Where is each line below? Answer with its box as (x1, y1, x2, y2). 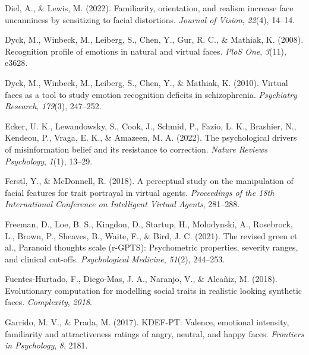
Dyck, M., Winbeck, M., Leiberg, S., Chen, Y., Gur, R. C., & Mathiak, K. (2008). (5, 33, 304, 46)
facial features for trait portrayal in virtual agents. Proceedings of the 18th (5, 186, 275, 198)
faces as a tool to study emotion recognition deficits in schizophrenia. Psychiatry (5, 88, 297, 100)
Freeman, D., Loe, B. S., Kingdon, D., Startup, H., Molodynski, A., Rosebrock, (5, 217, 293, 230)
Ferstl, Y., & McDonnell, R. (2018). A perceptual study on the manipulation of (5, 175, 294, 187)
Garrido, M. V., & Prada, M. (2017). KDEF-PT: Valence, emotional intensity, (5, 316, 289, 328)
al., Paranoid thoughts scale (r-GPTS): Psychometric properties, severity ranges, (5, 241, 298, 253)
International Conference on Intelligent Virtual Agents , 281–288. (5, 198, 240, 210)
